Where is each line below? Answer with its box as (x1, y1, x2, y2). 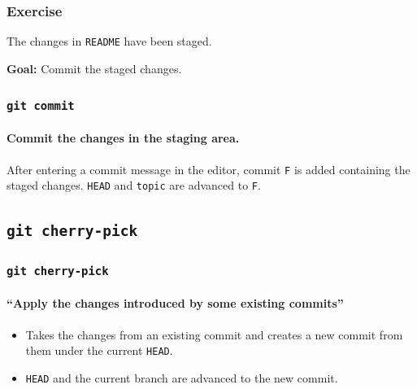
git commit (7, 99, 75, 113)
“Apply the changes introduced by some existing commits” (7, 295, 344, 312)
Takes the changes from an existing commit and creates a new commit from (25, 326, 403, 343)
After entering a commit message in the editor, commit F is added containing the (7, 160, 410, 177)
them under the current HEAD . (25, 342, 173, 359)
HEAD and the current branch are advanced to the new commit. (25, 369, 338, 386)
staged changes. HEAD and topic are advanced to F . (7, 177, 261, 194)
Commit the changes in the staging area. (7, 129, 240, 146)
